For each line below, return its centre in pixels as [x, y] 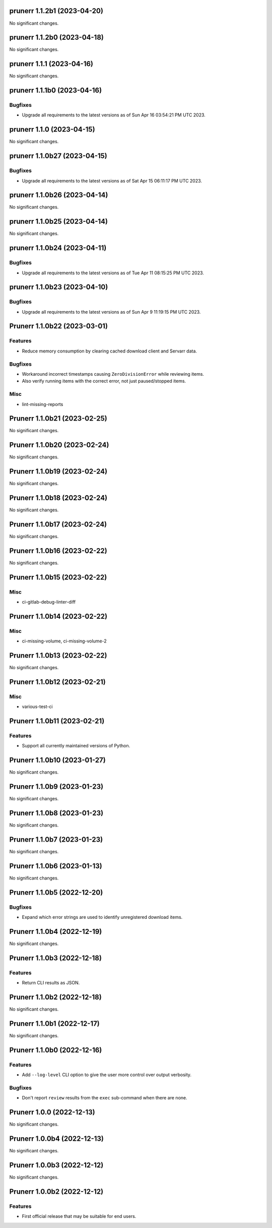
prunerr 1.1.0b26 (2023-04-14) [59, 195]
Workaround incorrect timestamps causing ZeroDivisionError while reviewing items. [113, 374]
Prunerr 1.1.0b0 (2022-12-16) [56, 1050]
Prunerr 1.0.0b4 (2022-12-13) [57, 1139]
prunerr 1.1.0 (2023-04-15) [52, 129]
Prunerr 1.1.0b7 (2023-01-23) [56, 839]
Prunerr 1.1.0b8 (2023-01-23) [56, 813]
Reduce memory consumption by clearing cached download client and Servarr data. [110, 351]
